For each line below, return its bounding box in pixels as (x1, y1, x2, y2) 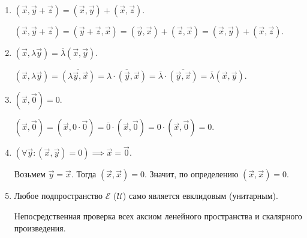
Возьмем (14, 168, 46, 180)
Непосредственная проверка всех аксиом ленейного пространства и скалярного (14, 210, 302, 222)
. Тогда (71, 168, 97, 180)
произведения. (14, 221, 66, 234)
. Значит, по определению (144, 168, 239, 180)
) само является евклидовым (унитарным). (122, 189, 278, 202)
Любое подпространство (14, 189, 103, 202)
